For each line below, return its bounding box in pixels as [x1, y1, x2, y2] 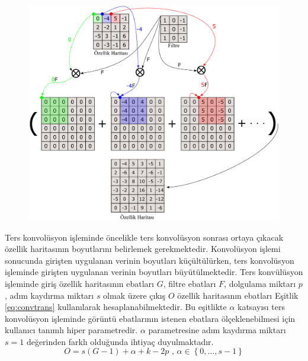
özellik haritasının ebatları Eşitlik [177, 289, 299, 301]
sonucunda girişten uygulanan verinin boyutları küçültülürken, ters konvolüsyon [5, 254, 294, 266]
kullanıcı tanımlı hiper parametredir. [5, 324, 138, 336]
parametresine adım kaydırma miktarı [148, 324, 286, 336]
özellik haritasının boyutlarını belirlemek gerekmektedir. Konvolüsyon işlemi [5, 242, 281, 255]
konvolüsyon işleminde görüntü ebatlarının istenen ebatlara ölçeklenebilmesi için [5, 312, 296, 324]
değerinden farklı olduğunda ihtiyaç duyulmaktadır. [26, 335, 214, 347]
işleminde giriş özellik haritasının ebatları [5, 277, 154, 289]
